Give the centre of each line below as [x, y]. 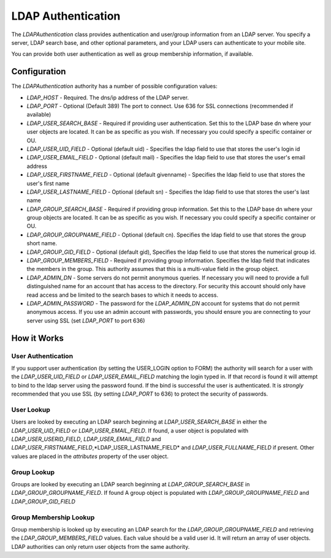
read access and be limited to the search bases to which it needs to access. [123, 295]
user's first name [48, 183]
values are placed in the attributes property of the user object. [90, 456]
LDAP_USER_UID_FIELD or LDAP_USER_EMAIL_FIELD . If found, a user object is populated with [130, 430]
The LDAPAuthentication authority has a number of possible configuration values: [114, 86]
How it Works [37, 338]
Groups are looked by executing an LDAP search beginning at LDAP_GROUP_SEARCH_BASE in [131, 484]
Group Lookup [33, 472]
